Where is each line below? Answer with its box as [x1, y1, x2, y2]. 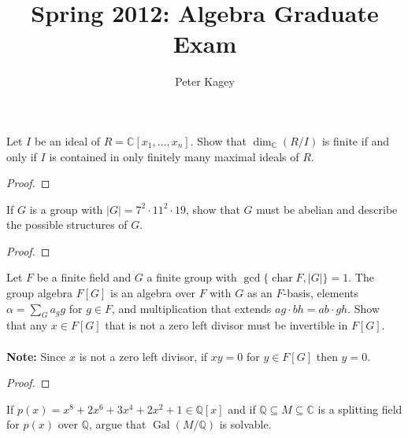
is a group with [29, 201, 103, 217]
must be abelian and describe [256, 201, 398, 217]
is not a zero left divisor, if [79, 348, 208, 364]
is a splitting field [317, 400, 402, 417]
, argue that [88, 416, 147, 432]
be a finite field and [36, 269, 132, 285]
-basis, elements [283, 285, 359, 301]
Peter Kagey [175, 73, 235, 90]
